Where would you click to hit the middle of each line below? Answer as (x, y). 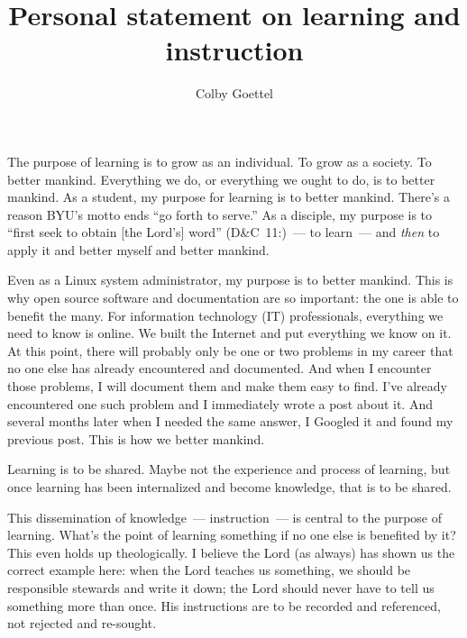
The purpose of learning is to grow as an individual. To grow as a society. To (220, 161)
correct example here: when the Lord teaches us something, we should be (209, 570)
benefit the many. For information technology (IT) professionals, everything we (225, 315)
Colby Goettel (234, 93)
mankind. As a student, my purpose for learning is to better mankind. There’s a (229, 197)
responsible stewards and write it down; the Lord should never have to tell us (221, 587)
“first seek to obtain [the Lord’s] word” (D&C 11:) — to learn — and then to (224, 232)
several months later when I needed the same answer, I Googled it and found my (230, 421)
